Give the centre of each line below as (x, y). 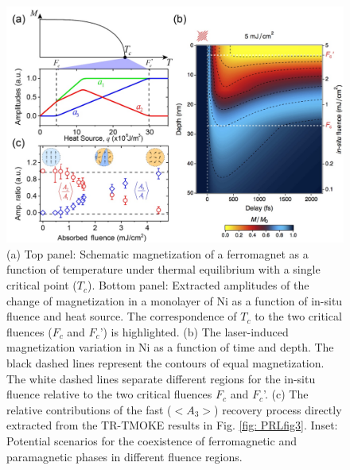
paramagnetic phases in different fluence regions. (124, 456)
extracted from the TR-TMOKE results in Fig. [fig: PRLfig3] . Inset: (172, 425)
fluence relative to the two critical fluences (109, 394)
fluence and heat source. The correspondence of (122, 316)
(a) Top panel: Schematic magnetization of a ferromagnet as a (157, 253)
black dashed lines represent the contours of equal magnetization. (165, 363)
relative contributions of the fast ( (89, 409)
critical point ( (42, 285)
